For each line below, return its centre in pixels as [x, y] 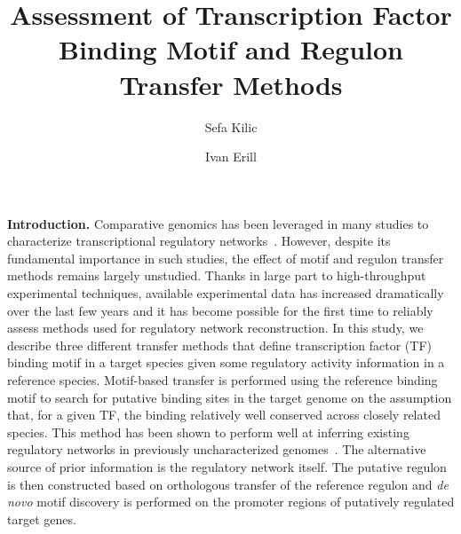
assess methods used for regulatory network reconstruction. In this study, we [215, 328]
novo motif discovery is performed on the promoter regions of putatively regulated [231, 502]
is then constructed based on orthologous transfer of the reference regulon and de [228, 484]
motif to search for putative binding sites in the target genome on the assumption [230, 397]
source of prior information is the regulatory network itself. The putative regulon [227, 467]
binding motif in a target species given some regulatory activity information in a [226, 362]
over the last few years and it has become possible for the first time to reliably [220, 310]
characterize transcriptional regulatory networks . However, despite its [199, 241]
